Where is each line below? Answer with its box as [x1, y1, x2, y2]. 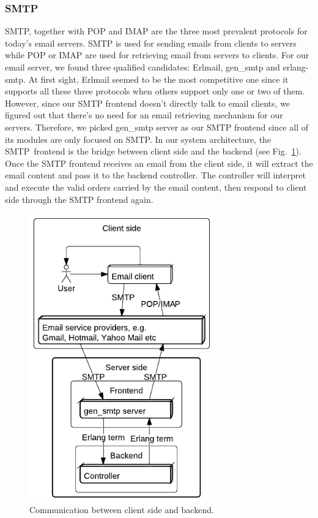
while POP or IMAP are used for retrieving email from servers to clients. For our [5, 48, 309, 61]
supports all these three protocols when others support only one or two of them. [5, 85, 305, 97]
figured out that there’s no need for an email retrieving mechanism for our [5, 109, 283, 121]
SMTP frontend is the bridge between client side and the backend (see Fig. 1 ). [5, 145, 301, 158]
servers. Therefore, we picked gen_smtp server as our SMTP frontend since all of [5, 120, 308, 133]
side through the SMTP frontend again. [5, 192, 153, 205]
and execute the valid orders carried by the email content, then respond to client [5, 180, 307, 193]
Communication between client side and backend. [29, 503, 214, 516]
